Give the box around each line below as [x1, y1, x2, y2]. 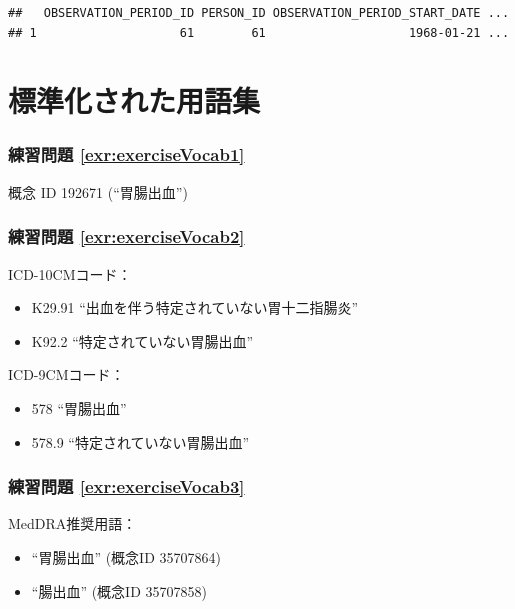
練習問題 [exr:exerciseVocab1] [8, 142, 245, 167]
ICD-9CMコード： [8, 364, 125, 385]
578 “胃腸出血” [31, 397, 127, 418]
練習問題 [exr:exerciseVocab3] [8, 474, 245, 499]
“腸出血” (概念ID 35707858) [31, 580, 207, 601]
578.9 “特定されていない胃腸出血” [31, 431, 250, 452]
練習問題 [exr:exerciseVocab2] [8, 224, 245, 249]
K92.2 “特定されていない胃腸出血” [31, 330, 254, 351]
